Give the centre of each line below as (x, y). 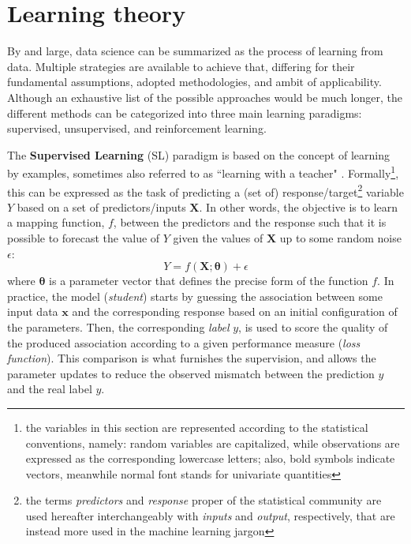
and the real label (50, 389)
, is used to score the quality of (313, 326)
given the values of (218, 237)
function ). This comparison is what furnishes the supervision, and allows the (192, 358)
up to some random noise (340, 237)
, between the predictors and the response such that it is (250, 222)
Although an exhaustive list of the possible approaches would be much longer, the (205, 97)
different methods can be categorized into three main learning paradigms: (185, 113)
